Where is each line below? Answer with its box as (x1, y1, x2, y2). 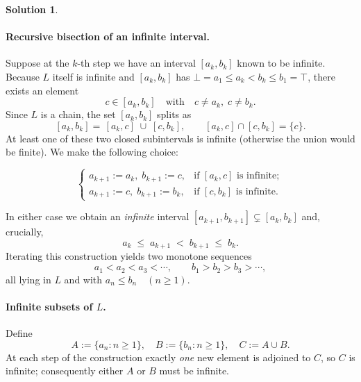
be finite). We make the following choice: (6, 144, 178, 159)
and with (64, 272, 103, 286)
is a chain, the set (40, 107, 116, 122)
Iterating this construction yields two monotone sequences (6, 249, 252, 263)
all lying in (6, 272, 51, 286)
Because (6, 69, 40, 83)
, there (308, 69, 335, 83)
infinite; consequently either (6, 363, 124, 378)
